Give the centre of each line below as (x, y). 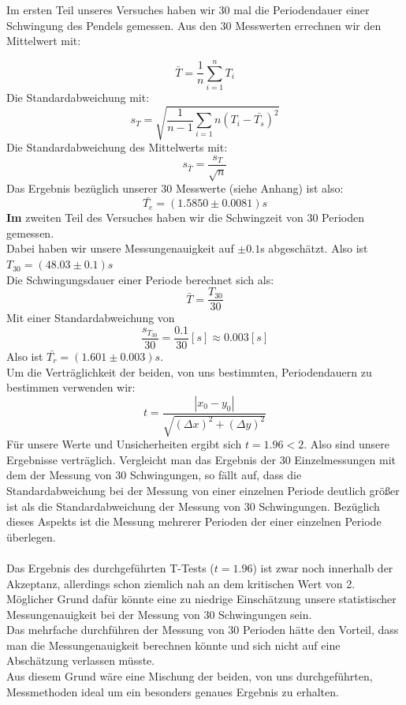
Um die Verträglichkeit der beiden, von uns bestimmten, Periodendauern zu (189, 371)
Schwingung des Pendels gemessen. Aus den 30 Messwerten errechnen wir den (194, 25)
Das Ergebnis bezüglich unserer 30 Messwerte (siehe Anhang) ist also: (175, 188)
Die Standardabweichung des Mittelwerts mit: (117, 147)
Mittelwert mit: (44, 41)
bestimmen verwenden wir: (71, 387)
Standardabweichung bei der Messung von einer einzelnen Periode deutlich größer (203, 490)
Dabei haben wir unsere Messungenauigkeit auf (120, 248)
